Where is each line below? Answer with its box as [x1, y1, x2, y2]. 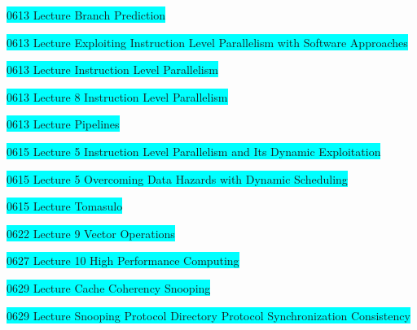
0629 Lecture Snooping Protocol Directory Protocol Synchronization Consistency [7, 306, 410, 323]
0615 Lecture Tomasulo [7, 198, 123, 215]
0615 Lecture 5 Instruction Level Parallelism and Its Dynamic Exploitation [7, 142, 381, 159]
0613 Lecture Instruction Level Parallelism [7, 61, 218, 78]
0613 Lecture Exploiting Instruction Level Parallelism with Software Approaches [7, 33, 408, 50]
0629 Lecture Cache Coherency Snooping [7, 279, 211, 296]
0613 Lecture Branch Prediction [7, 7, 166, 23]
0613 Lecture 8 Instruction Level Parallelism [7, 88, 228, 105]
